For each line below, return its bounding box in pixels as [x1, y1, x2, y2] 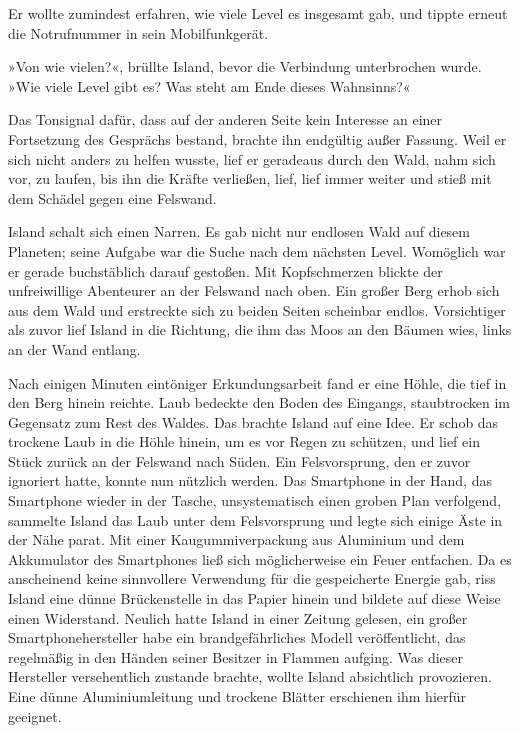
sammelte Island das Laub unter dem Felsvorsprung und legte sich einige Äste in [8, 509, 503, 530]
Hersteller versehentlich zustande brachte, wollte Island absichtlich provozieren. [8, 666, 492, 687]
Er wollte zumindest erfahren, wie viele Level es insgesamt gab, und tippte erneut [8, 3, 508, 23]
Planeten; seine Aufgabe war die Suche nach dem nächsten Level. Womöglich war [8, 240, 506, 261]
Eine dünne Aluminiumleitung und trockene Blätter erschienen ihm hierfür [8, 686, 467, 706]
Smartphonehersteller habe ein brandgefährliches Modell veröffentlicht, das [8, 627, 466, 648]
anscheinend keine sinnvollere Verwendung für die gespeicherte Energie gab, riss [8, 568, 496, 589]
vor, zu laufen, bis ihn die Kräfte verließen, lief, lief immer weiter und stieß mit [8, 168, 492, 189]
